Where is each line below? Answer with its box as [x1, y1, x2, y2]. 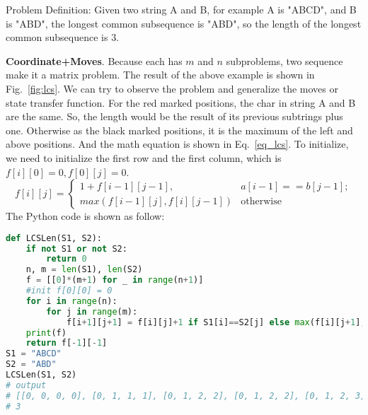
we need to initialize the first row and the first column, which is [6, 150, 282, 165]
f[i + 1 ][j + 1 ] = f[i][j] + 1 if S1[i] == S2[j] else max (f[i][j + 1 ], [66, 317, 366, 327]
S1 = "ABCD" [6, 349, 62, 359]
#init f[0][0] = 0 [25, 286, 113, 296]
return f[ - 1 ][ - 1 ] [25, 338, 108, 349]
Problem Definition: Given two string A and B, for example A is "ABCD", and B [6, 2, 357, 16]
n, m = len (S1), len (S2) [25, 264, 143, 275]
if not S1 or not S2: [25, 243, 127, 254]
